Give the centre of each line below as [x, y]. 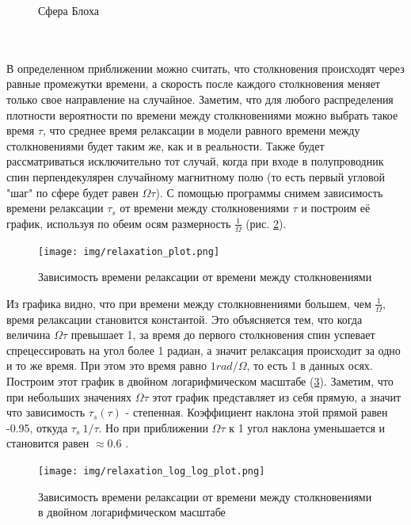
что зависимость [46, 412]
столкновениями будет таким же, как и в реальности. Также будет [166, 145]
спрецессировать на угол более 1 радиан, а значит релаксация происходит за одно [204, 350]
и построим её [336, 208]
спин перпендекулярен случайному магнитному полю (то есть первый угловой [196, 176]
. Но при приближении [153, 427]
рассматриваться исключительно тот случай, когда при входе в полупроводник [195, 161]
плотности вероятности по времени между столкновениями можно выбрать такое [202, 114]
